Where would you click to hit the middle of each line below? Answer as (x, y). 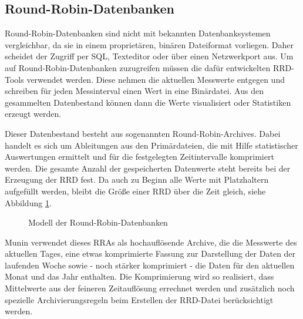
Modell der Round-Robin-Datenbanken (98, 222)
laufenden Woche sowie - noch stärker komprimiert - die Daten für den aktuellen (150, 265)
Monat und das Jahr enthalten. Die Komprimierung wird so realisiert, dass (139, 276)
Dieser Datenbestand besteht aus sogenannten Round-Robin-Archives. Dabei (143, 133)
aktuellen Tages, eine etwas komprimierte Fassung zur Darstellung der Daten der (150, 253)
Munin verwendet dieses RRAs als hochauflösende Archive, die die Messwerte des (151, 242)
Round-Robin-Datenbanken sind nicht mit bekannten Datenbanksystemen (138, 33)
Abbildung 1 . (28, 202)
